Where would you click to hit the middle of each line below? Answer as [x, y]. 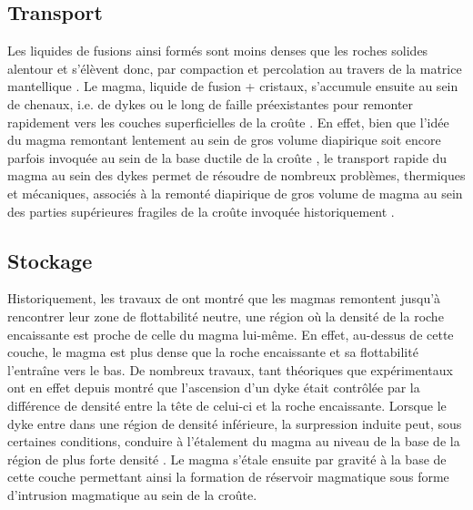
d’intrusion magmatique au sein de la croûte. [132, 494]
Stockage [50, 260]
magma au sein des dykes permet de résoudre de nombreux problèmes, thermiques [236, 175]
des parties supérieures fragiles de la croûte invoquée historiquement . [201, 211]
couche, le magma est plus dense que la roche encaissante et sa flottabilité [213, 352]
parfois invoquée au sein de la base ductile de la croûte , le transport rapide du [227, 157]
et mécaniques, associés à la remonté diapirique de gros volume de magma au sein [235, 193]
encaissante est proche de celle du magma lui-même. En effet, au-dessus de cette [231, 334]
